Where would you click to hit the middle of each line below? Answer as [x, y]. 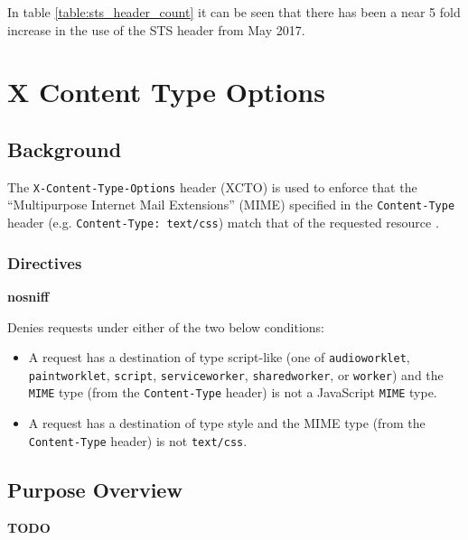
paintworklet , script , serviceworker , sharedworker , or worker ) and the [236, 374]
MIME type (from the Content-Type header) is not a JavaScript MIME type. [233, 392]
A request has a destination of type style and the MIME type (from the [227, 423]
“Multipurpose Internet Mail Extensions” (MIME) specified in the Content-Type [231, 205]
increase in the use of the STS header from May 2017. [156, 29]
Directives [45, 262]
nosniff [28, 296]
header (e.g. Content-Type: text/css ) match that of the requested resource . [223, 223]
